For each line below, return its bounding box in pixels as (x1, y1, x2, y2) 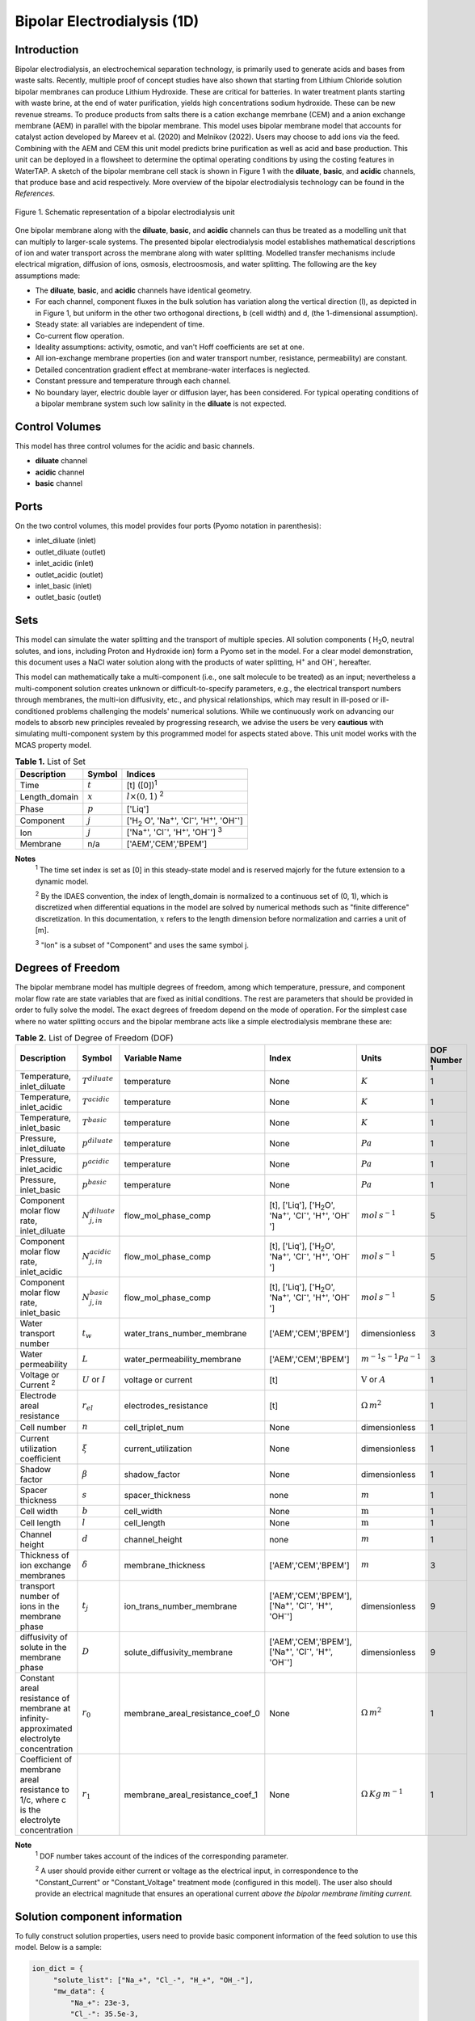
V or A (360, 1374, 386, 1385)
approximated (19, 1723, 73, 1734)
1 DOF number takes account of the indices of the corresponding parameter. (35, 1850, 288, 1861)
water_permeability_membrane (124, 1354, 242, 1365)
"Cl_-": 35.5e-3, (69, 2009, 139, 2019)
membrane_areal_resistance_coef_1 (124, 1789, 259, 1800)
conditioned (15, 706, 55, 715)
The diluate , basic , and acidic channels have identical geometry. (35, 285, 252, 295)
